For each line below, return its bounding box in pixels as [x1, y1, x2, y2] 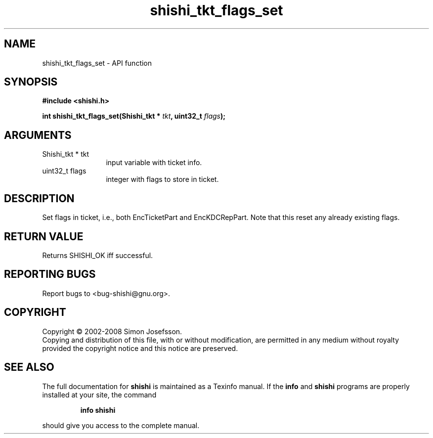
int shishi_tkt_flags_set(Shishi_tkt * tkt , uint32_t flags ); [42, 112, 226, 121]
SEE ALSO [4, 361, 54, 374]
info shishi [80, 405, 116, 414]
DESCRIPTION [4, 192, 75, 205]
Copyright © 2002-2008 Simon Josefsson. [42, 327, 182, 336]
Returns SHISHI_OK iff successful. [42, 251, 153, 260]
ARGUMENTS [4, 129, 72, 141]
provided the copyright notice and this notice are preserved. [42, 344, 238, 352]
